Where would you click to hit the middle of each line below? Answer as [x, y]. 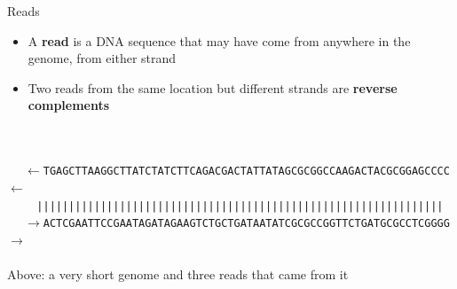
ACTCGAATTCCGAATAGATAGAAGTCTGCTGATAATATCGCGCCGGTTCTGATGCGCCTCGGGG [246, 224]
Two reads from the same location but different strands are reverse [213, 87]
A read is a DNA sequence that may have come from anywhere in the [219, 40]
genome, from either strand [102, 58]
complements [69, 105]
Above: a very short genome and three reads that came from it [178, 274]
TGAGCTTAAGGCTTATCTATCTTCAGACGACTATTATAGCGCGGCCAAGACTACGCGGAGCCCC [246, 172]
